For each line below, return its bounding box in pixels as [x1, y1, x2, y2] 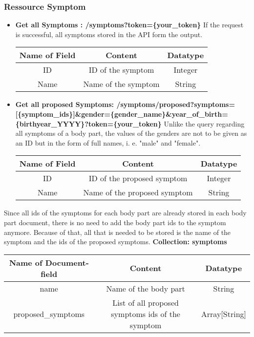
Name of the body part [106, 282, 185, 294]
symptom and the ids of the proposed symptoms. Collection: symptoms [4, 236, 227, 247]
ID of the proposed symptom [88, 172, 188, 184]
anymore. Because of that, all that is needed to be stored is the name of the [4, 227, 231, 237]
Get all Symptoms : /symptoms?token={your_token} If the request [15, 20, 244, 30]
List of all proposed [112, 296, 179, 308]
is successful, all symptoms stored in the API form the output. [15, 29, 203, 39]
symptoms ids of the [111, 308, 180, 319]
